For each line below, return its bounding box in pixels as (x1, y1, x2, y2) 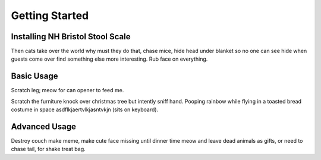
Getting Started (11, 9, 89, 22)
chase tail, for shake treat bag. (11, 146, 86, 153)
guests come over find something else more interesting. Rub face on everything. (11, 55, 208, 62)
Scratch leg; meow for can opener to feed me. (11, 87, 124, 94)
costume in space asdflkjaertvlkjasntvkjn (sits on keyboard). (11, 106, 159, 113)
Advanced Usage (11, 121, 77, 131)
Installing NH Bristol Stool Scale (11, 32, 131, 42)
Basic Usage (11, 71, 58, 81)
